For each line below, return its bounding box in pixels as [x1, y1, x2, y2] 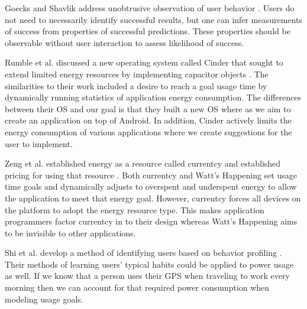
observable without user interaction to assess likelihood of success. [5, 36, 244, 48]
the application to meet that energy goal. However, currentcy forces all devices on [5, 191, 301, 204]
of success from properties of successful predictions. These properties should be [5, 25, 290, 37]
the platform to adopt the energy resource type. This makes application [5, 203, 264, 216]
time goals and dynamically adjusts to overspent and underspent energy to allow [5, 180, 297, 193]
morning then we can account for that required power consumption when [5, 281, 270, 294]
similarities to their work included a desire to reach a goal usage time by [5, 79, 267, 92]
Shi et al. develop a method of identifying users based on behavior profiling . [5, 246, 282, 259]
